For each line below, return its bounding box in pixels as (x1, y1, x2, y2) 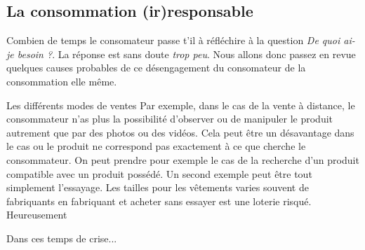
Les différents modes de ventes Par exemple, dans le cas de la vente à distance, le (6, 97, 355, 112)
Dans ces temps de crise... (6, 230, 117, 245)
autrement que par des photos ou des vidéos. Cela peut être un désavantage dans (6, 125, 354, 139)
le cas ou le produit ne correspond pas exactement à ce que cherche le (6, 139, 306, 153)
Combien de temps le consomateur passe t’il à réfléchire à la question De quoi (6, 33, 340, 48)
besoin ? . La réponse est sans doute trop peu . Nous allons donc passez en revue (17, 46, 356, 61)
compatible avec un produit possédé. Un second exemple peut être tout (6, 166, 312, 181)
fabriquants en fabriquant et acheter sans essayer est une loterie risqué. (6, 193, 312, 208)
